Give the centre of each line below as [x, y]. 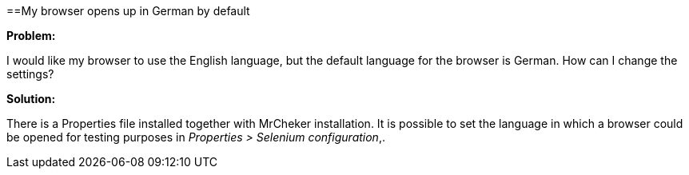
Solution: [31, 99]
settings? [30, 74]
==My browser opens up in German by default [128, 11]
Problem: [31, 36]
